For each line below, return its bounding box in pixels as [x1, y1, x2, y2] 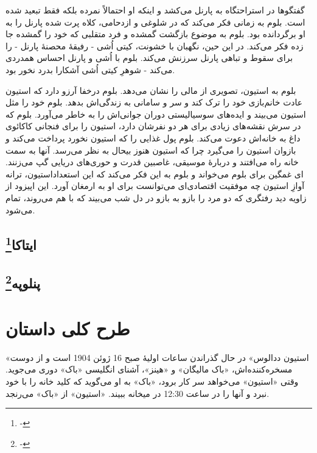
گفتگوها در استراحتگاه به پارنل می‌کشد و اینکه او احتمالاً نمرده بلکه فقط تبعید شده [5, 4, 305, 16]
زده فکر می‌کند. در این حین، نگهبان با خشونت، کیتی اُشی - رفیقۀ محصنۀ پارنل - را [5, 39, 304, 52]
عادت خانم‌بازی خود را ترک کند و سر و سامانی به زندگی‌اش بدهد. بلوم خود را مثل [5, 96, 303, 109]
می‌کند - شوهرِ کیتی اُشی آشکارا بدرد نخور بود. [5, 63, 175, 76]
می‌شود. [5, 203, 35, 216]
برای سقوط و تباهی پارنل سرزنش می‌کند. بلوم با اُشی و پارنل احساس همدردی [5, 51, 293, 64]
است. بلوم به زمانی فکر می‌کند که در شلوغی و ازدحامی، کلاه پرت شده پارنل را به [5, 15, 305, 28]
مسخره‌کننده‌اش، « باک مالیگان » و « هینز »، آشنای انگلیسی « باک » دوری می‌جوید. [5, 363, 293, 376]
